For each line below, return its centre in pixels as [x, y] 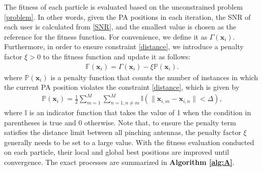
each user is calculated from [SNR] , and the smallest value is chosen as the [120, 27]
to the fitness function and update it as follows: [117, 56]
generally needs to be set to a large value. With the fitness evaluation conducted [129, 142]
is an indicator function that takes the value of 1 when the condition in [140, 112]
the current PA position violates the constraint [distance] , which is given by [122, 87]
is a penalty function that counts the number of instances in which [154, 77]
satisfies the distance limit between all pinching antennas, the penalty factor [123, 132]
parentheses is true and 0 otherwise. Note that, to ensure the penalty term [120, 122]
